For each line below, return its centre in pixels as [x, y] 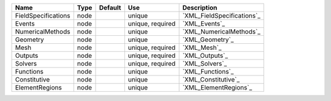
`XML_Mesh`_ [202, 47]
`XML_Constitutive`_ [211, 79]
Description [200, 8]
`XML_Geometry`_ [208, 40]
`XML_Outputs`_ [205, 56]
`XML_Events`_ [204, 23]
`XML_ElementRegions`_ [217, 87]
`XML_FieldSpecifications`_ [221, 16]
